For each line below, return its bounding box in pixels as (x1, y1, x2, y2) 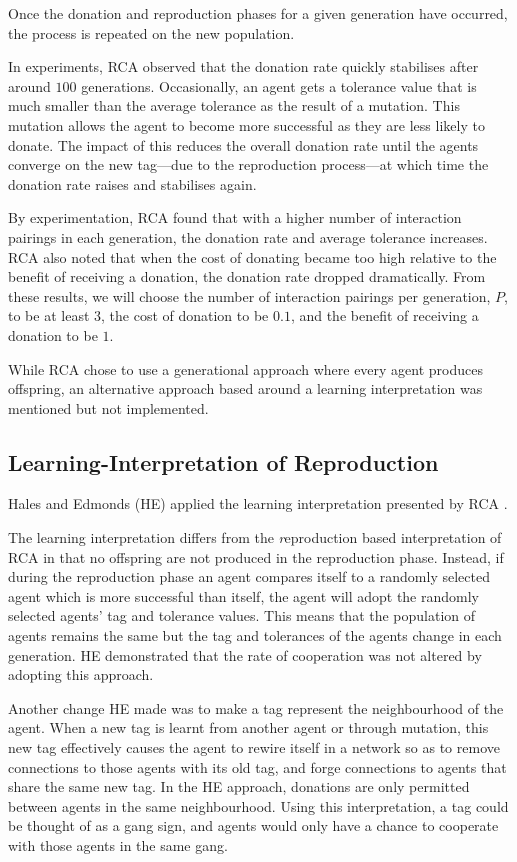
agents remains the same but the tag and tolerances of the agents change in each (8, 625, 502, 646)
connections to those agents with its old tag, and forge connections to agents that (8, 756, 507, 777)
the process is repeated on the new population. (8, 22, 295, 43)
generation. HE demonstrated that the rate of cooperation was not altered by (8, 644, 482, 665)
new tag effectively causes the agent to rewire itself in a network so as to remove (8, 737, 500, 758)
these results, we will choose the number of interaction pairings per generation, (8, 285, 491, 306)
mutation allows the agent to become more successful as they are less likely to (8, 114, 485, 135)
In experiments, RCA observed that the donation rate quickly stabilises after (8, 56, 479, 77)
